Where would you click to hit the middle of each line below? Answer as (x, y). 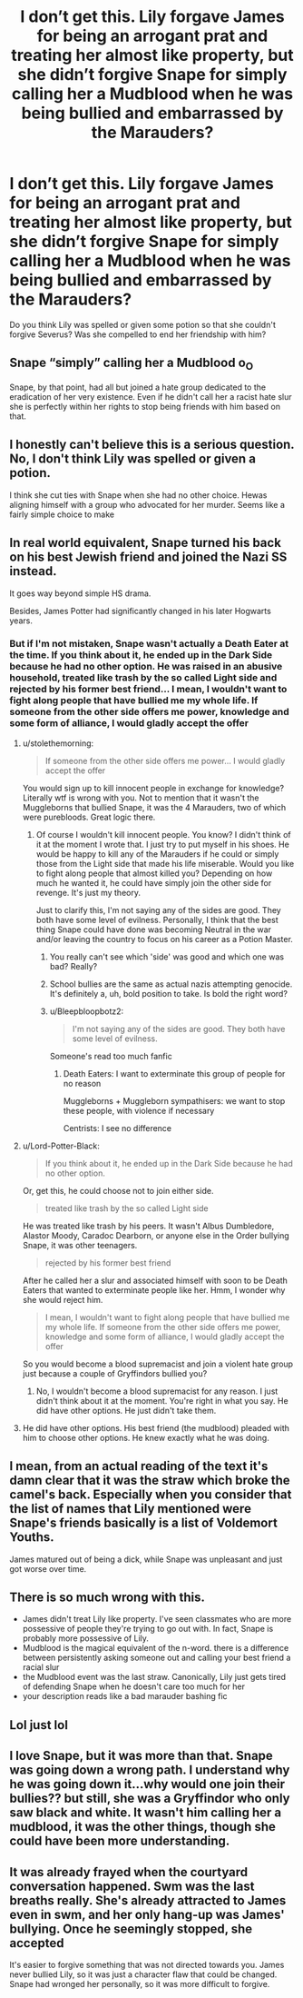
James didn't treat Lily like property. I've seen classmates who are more (157, 1619)
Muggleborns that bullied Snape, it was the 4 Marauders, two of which (154, 807)
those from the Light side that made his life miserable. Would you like (165, 863)
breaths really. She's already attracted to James (148, 1900)
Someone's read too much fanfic (111, 1056)
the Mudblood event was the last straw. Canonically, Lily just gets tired (154, 1677)
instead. (33, 571)
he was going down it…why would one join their (147, 1784)
